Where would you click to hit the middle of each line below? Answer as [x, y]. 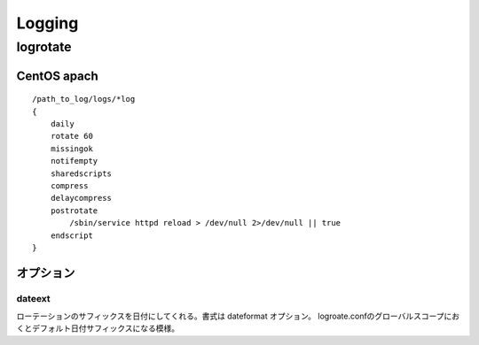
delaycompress [81, 198]
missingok [71, 149]
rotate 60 [71, 136]
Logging [47, 23]
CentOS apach [57, 76]
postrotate [74, 211]
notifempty [74, 161]
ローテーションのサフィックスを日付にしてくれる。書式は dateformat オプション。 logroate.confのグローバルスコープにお [238, 316]
